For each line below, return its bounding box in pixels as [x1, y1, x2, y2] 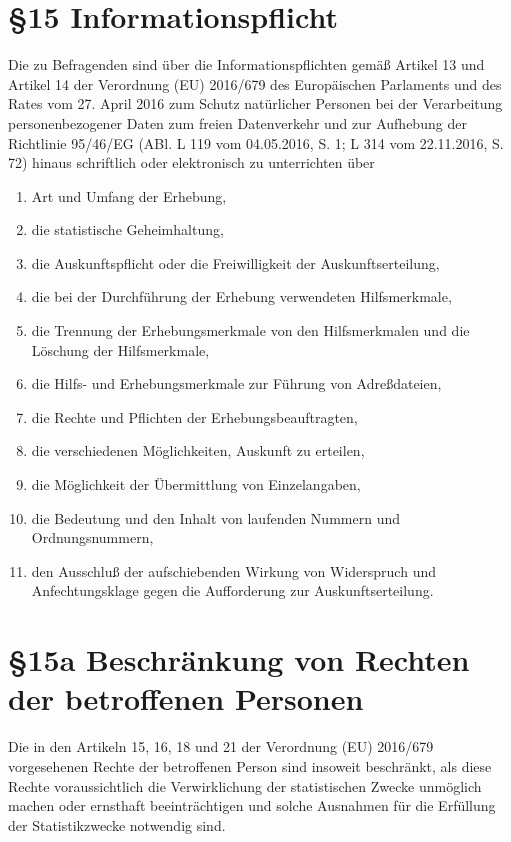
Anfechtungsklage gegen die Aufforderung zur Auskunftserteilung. [31, 580, 434, 601]
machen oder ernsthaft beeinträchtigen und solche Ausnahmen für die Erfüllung [8, 795, 496, 816]
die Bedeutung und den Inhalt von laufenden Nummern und [31, 507, 400, 528]
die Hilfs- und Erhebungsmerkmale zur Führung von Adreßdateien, [31, 373, 442, 394]
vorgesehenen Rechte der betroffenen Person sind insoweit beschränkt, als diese [8, 755, 492, 776]
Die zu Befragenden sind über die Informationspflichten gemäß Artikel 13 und [8, 54, 485, 75]
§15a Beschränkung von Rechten [8, 639, 470, 680]
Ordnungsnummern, [31, 527, 154, 548]
